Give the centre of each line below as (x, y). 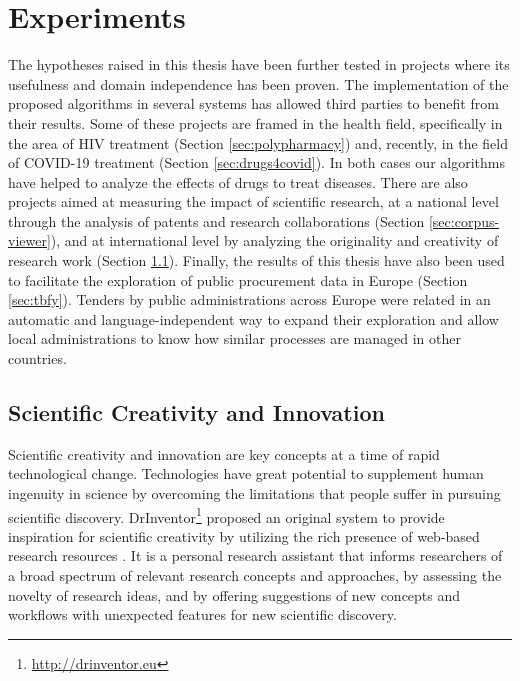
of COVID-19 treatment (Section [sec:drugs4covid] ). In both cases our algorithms (256, 162)
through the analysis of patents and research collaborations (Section (216, 220)
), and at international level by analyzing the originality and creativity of (274, 240)
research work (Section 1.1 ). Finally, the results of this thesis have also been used (256, 260)
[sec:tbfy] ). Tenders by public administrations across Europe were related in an (249, 299)
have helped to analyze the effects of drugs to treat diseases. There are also (238, 181)
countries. (37, 358)
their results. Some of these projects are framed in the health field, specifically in (255, 122)
